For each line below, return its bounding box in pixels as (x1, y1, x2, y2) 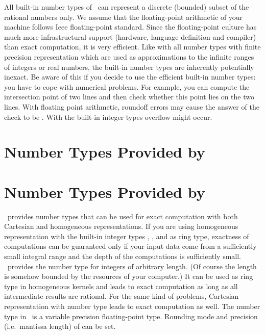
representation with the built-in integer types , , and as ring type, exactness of (4, 230, 249, 241)
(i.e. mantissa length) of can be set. (4, 321, 116, 331)
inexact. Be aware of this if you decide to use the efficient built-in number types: (4, 71, 256, 82)
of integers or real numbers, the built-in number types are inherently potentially (4, 61, 254, 72)
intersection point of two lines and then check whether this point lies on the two (4, 91, 254, 102)
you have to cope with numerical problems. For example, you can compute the (4, 81, 250, 92)
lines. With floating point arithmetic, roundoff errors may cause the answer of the (4, 101, 259, 112)
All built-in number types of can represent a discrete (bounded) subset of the (4, 2, 249, 12)
